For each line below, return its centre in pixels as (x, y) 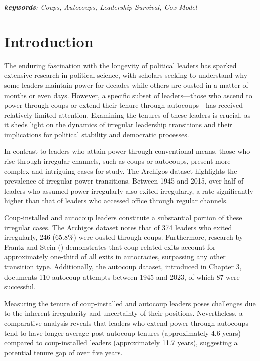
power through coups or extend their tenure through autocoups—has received (123, 105)
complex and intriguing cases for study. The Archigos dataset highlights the (121, 171)
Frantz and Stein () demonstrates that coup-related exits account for (110, 247)
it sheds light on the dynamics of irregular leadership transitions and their (118, 124)
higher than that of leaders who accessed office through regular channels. (116, 200)
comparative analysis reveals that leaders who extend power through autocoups (126, 323)
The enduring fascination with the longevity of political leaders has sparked (120, 65)
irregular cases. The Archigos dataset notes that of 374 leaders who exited (118, 227)
